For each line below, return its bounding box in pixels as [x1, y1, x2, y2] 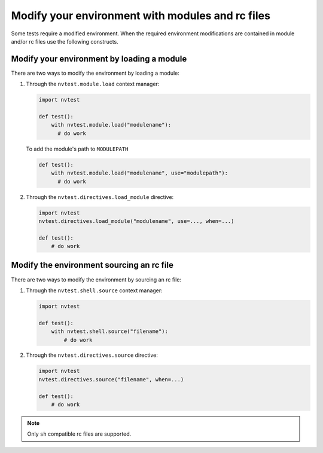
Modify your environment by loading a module [11, 54, 187, 64]
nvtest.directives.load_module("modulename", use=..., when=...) [38, 218, 234, 224]
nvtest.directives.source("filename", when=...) [38, 376, 184, 382]
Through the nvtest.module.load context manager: [26, 81, 160, 88]
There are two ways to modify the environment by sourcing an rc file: [11, 276, 182, 283]
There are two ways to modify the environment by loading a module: [11, 69, 179, 76]
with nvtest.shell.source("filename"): [51, 328, 169, 335]
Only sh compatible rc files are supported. [27, 430, 132, 437]
